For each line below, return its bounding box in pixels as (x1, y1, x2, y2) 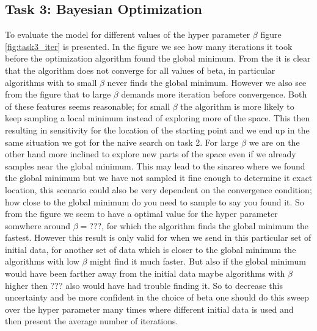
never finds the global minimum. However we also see (107, 76, 307, 88)
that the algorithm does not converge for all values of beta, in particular (5, 63, 275, 76)
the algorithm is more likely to (180, 99, 294, 112)
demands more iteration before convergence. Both (121, 88, 307, 101)
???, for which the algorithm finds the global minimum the (89, 219, 309, 232)
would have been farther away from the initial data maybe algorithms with (5, 267, 285, 280)
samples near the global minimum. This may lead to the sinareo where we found (5, 159, 305, 172)
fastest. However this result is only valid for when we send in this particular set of (5, 231, 312, 244)
